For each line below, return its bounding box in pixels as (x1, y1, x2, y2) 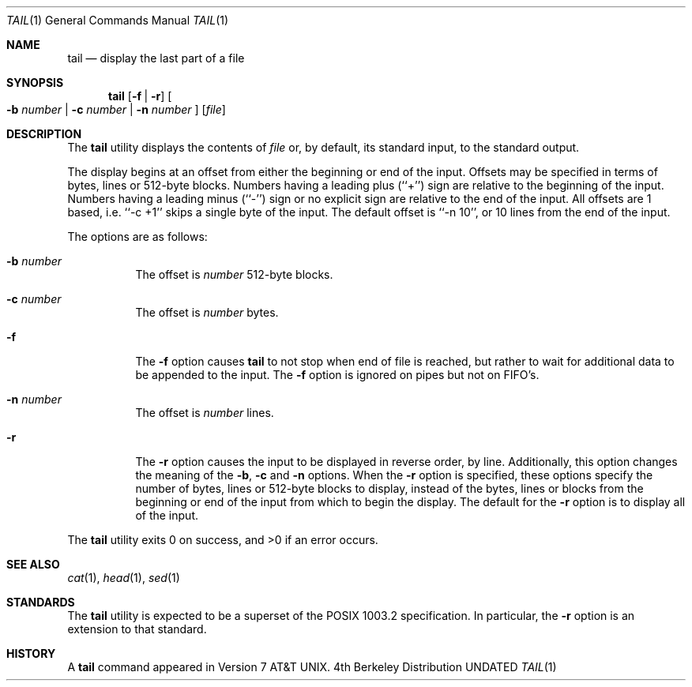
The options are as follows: (67, 230, 208, 243)
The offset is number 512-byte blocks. (135, 268, 333, 281)
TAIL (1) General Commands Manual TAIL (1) (6, 13, 229, 27)
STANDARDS (6, 595, 75, 609)
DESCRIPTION (6, 127, 82, 141)
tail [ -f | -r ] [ (108, 89, 172, 103)
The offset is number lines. (135, 406, 274, 419)
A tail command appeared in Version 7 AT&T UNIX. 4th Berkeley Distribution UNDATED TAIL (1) (67, 660, 557, 674)
